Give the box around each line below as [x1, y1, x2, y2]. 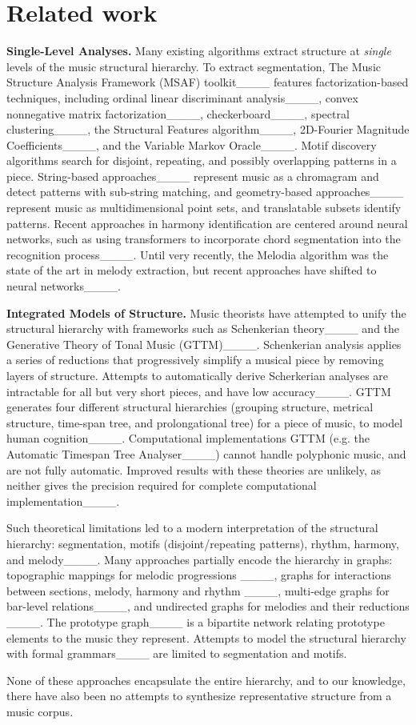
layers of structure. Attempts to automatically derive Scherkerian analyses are [6, 367, 389, 383]
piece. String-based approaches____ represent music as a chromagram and [6, 167, 379, 184]
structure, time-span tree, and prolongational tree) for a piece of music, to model [6, 414, 403, 431]
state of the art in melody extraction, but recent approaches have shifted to [6, 262, 377, 278]
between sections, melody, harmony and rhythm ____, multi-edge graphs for [6, 582, 390, 599]
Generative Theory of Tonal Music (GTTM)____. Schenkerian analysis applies [6, 335, 402, 352]
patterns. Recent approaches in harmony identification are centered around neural [6, 214, 408, 231]
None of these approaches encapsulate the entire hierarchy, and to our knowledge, [6, 671, 406, 688]
